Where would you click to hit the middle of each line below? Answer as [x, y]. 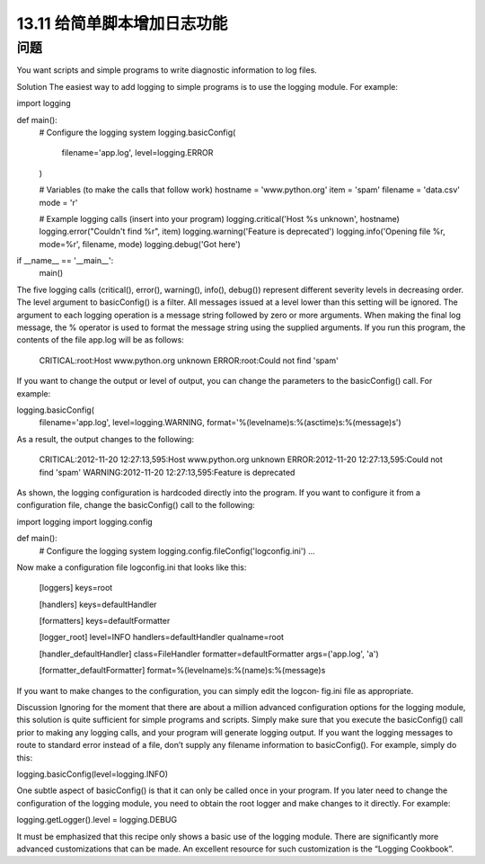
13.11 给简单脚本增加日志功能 [122, 23]
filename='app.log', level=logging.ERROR [137, 153]
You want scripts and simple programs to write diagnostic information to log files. [167, 70]
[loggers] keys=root [76, 588]
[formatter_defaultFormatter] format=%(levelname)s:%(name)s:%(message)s [182, 671]
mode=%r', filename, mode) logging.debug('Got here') [140, 244]
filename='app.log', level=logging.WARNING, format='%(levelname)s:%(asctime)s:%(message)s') [220, 423]
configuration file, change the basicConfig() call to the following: [136, 505]
